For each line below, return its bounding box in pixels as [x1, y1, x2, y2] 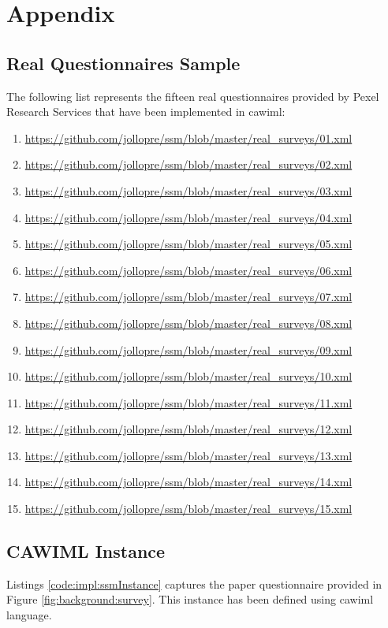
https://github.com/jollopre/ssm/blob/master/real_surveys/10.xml [24, 368, 353, 385]
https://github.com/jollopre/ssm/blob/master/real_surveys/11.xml [24, 394, 353, 411]
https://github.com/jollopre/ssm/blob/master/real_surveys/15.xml [24, 500, 353, 517]
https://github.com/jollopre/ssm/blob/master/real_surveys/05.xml [24, 236, 353, 252]
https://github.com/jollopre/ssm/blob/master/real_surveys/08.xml [24, 314, 353, 331]
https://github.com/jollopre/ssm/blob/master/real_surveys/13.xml [24, 447, 353, 463]
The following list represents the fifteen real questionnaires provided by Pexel [6, 87, 379, 104]
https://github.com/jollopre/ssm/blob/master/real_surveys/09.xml [24, 341, 353, 358]
